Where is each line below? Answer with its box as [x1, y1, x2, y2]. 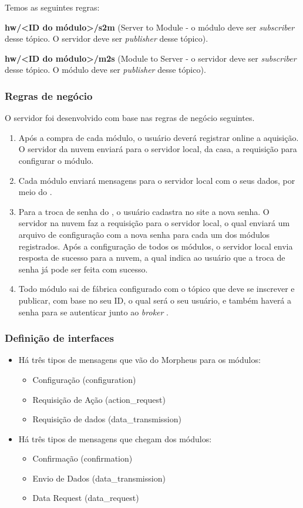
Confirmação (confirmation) [32, 452, 133, 465]
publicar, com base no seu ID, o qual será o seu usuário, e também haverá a [18, 294, 292, 306]
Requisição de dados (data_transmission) [32, 413, 181, 425]
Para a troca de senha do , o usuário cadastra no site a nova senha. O [18, 205, 270, 217]
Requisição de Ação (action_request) [32, 393, 166, 405]
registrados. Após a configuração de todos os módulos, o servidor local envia [18, 240, 293, 252]
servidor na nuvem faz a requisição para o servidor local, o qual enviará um [18, 217, 290, 229]
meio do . [18, 186, 52, 198]
